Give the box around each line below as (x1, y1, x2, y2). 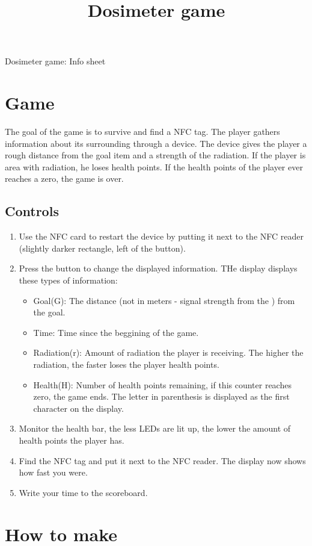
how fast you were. (19, 466, 88, 479)
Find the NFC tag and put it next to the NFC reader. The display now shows (19, 454, 306, 467)
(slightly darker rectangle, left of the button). (19, 241, 186, 254)
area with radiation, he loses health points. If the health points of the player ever (5, 160, 303, 173)
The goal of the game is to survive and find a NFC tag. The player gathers (5, 125, 280, 138)
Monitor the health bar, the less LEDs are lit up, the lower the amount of (19, 422, 291, 435)
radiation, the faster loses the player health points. (33, 358, 219, 371)
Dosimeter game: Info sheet (5, 55, 106, 67)
